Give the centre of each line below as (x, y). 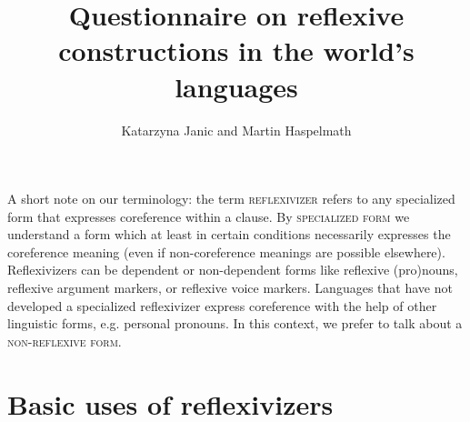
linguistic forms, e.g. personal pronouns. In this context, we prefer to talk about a (235, 323)
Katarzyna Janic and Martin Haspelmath (236, 130)
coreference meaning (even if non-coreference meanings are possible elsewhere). (226, 251)
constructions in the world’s (236, 50)
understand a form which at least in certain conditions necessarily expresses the (229, 234)
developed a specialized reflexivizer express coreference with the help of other (222, 305)
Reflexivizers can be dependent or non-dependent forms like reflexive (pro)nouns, (233, 270)
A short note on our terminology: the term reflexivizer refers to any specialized (231, 199)
